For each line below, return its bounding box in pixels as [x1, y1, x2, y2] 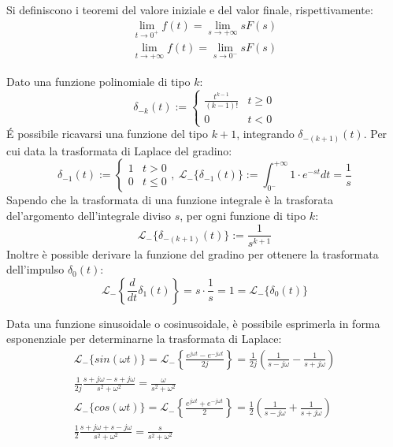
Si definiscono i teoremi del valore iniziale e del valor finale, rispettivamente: [6, 2, 373, 17]
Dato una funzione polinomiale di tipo [6, 73, 191, 89]
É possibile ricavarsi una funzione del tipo [6, 125, 209, 142]
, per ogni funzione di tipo [180, 207, 306, 223]
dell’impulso [6, 261, 65, 278]
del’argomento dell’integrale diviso [6, 207, 172, 223]
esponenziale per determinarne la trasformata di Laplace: [6, 330, 282, 347]
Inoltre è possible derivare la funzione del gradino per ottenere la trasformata [6, 245, 379, 262]
